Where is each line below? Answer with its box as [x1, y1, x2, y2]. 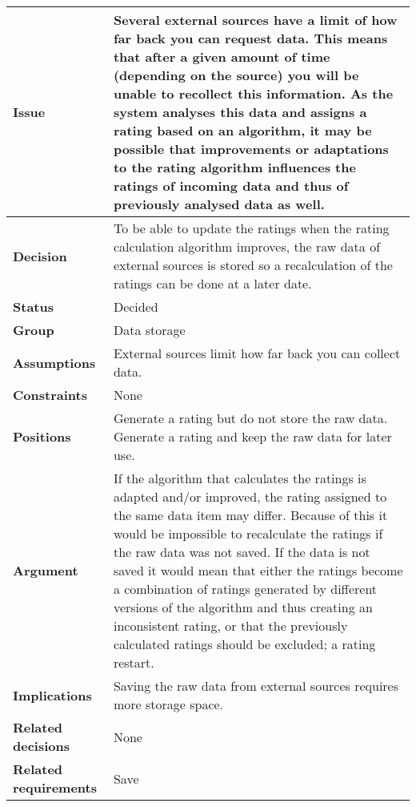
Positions [13, 427, 71, 446]
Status [13, 297, 54, 316]
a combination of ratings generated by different [113, 579, 378, 598]
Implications [13, 685, 92, 704]
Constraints [13, 385, 87, 404]
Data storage [113, 321, 186, 339]
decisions [13, 736, 70, 755]
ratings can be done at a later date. [113, 274, 312, 293]
